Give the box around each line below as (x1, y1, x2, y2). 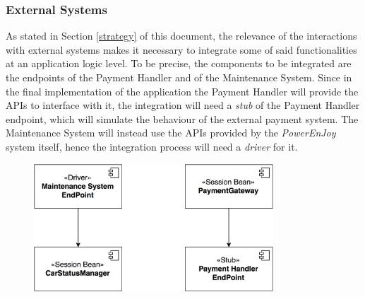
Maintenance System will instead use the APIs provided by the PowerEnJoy (6, 125, 336, 140)
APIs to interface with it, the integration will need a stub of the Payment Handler (6, 98, 360, 112)
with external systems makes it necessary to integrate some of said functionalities (6, 42, 357, 57)
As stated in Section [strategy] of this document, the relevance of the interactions (6, 28, 357, 43)
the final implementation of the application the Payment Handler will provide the (6, 83, 359, 98)
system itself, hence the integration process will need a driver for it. (6, 139, 298, 153)
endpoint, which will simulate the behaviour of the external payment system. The (6, 111, 359, 126)
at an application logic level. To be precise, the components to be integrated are (6, 56, 352, 71)
